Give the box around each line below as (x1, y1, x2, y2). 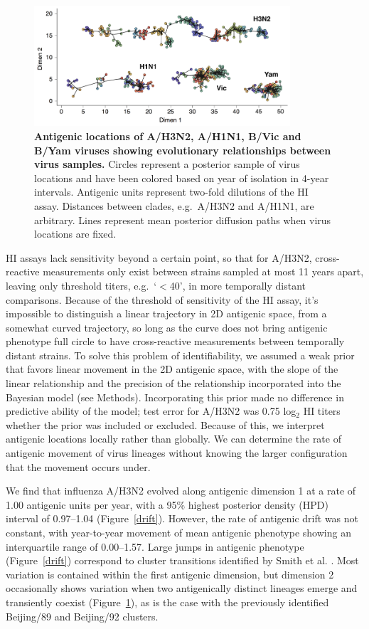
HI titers (303, 403, 341, 418)
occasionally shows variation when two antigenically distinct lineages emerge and (6, 581, 358, 596)
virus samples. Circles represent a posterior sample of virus (34, 157, 300, 171)
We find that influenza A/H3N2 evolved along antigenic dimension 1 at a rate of (6, 483, 356, 498)
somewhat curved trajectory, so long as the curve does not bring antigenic (6, 319, 328, 334)
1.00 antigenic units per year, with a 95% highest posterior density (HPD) (6, 497, 328, 512)
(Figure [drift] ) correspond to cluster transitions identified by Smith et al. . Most (6, 553, 359, 568)
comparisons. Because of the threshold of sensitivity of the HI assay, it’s (6, 292, 319, 307)
